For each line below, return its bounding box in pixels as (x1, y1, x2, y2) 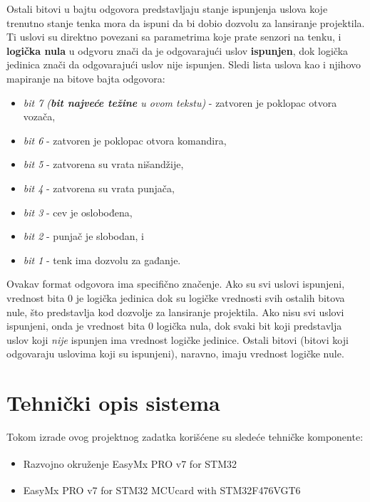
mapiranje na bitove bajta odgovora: (6, 70, 165, 85)
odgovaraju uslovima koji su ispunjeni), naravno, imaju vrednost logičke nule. (6, 346, 344, 361)
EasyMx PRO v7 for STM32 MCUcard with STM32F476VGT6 (23, 482, 301, 497)
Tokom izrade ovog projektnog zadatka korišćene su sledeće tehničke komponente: (6, 429, 364, 444)
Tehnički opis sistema (6, 388, 220, 417)
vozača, (23, 109, 56, 124)
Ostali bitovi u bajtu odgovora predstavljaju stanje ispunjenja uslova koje (6, 1, 328, 16)
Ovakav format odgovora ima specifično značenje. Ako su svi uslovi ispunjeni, (6, 276, 345, 291)
